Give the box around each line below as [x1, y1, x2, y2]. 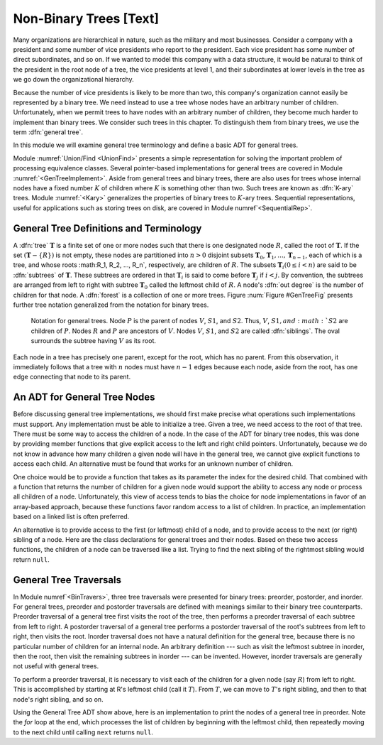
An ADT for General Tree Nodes [13, 391, 155, 403]
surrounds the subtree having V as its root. [30, 337, 156, 345]
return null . [13, 555, 50, 564]
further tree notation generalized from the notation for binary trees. [13, 300, 209, 309]
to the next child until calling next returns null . [13, 728, 154, 736]
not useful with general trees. [13, 662, 99, 670]
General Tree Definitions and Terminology [13, 222, 202, 234]
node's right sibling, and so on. [13, 695, 104, 703]
